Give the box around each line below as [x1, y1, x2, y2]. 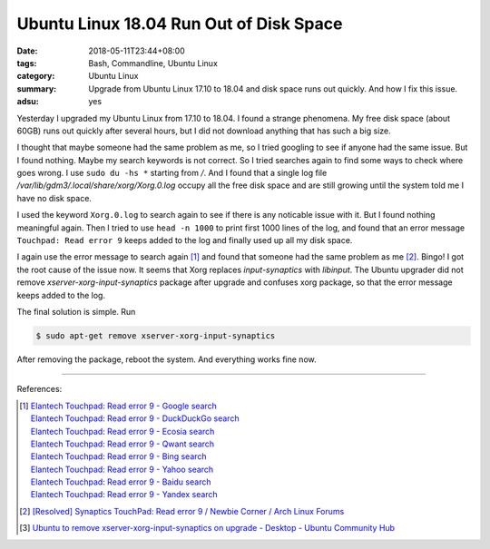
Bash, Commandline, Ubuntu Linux [88, 57, 218, 68]
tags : [16, 57, 37, 68]
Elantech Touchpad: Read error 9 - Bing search [30, 451, 208, 462]
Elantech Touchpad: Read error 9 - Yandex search [30, 489, 218, 500]
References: [16, 384, 63, 395]
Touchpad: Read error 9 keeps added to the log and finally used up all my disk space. [16, 235, 353, 246]
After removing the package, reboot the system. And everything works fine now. [16, 354, 317, 365]
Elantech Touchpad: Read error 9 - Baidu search [30, 476, 211, 487]
